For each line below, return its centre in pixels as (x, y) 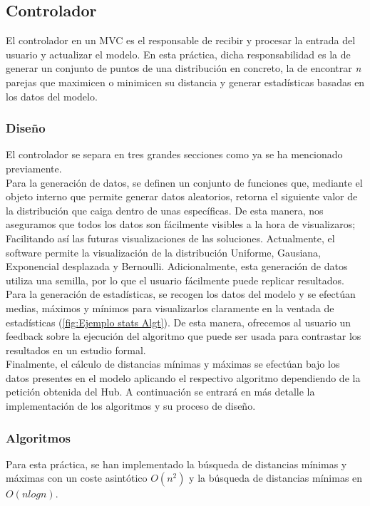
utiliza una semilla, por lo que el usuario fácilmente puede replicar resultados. (175, 280)
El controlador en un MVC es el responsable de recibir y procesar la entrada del (181, 40)
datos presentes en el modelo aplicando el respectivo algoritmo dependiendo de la (183, 377)
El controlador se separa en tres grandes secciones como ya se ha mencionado (174, 154)
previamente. (34, 168)
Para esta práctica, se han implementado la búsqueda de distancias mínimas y (176, 464)
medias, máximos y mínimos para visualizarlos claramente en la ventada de (170, 308)
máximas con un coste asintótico (77, 478)
